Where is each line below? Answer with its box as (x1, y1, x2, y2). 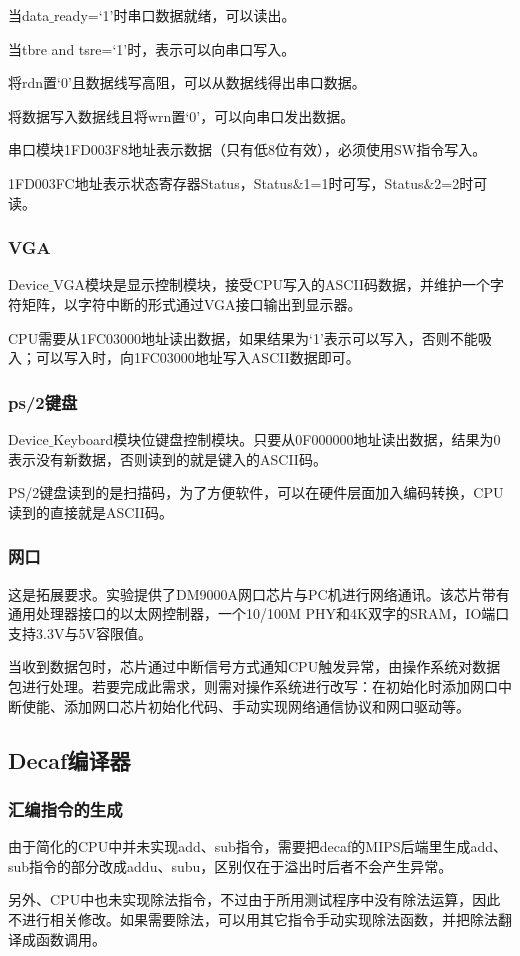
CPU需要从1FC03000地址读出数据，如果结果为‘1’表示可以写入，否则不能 (8, 327, 478, 348)
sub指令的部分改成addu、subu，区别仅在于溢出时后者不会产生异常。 (8, 855, 453, 876)
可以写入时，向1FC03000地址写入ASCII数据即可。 (35, 347, 360, 368)
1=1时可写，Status (303, 172, 424, 193)
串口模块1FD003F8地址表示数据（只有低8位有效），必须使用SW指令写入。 (8, 139, 487, 160)
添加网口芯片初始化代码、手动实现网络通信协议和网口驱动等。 (63, 695, 470, 716)
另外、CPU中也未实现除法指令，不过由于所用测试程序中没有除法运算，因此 (8, 889, 501, 910)
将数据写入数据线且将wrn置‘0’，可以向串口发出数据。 (8, 105, 355, 126)
